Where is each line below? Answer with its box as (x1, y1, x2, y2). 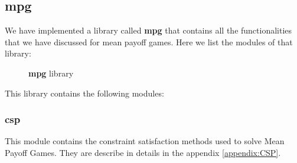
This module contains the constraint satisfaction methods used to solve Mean (5, 135, 285, 147)
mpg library (28, 66, 74, 79)
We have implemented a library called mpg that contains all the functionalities (5, 24, 292, 36)
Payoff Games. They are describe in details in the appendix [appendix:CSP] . (5, 146, 281, 158)
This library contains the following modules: (5, 87, 164, 99)
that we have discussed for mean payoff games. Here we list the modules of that (5, 35, 293, 48)
